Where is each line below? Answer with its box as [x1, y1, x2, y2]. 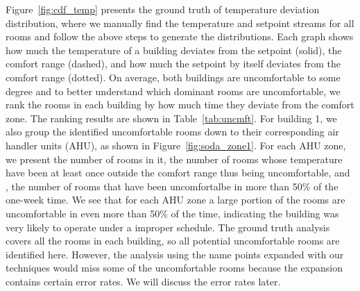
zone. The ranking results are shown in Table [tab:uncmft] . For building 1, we [6, 110, 337, 125]
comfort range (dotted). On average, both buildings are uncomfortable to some [6, 69, 341, 84]
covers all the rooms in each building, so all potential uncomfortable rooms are [6, 233, 340, 248]
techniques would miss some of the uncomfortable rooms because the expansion [6, 260, 343, 275]
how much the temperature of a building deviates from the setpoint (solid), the [6, 42, 342, 57]
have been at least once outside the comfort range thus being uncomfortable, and [6, 165, 350, 180]
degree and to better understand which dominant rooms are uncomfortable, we [6, 83, 341, 98]
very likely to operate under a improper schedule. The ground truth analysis [6, 219, 330, 234]
